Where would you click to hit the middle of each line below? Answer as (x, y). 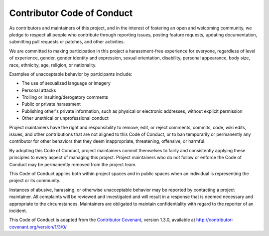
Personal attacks (39, 90)
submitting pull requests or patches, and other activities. (67, 42)
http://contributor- (215, 220)
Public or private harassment (51, 104)
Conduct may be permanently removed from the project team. (73, 164)
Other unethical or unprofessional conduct (65, 118)
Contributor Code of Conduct (71, 13)
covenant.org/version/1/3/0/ (38, 227)
